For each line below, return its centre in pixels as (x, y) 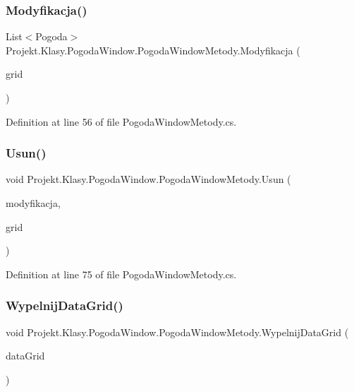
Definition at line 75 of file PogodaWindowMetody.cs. (121, 274)
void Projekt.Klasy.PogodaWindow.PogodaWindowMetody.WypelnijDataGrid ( (177, 332)
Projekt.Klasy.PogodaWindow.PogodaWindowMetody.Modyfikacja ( (153, 50)
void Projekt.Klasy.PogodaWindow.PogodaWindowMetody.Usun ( (148, 179)
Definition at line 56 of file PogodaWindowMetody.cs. (121, 121)
